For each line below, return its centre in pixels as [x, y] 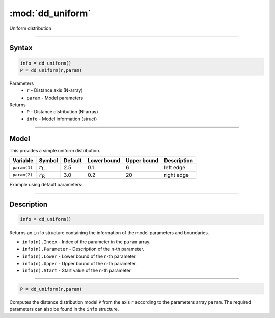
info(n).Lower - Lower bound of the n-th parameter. [79, 256]
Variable [23, 161]
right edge [176, 175]
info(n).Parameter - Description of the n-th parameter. [83, 249]
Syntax [21, 48]
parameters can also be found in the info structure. [64, 309]
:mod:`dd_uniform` [50, 13]
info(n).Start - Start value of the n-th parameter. [77, 270]
